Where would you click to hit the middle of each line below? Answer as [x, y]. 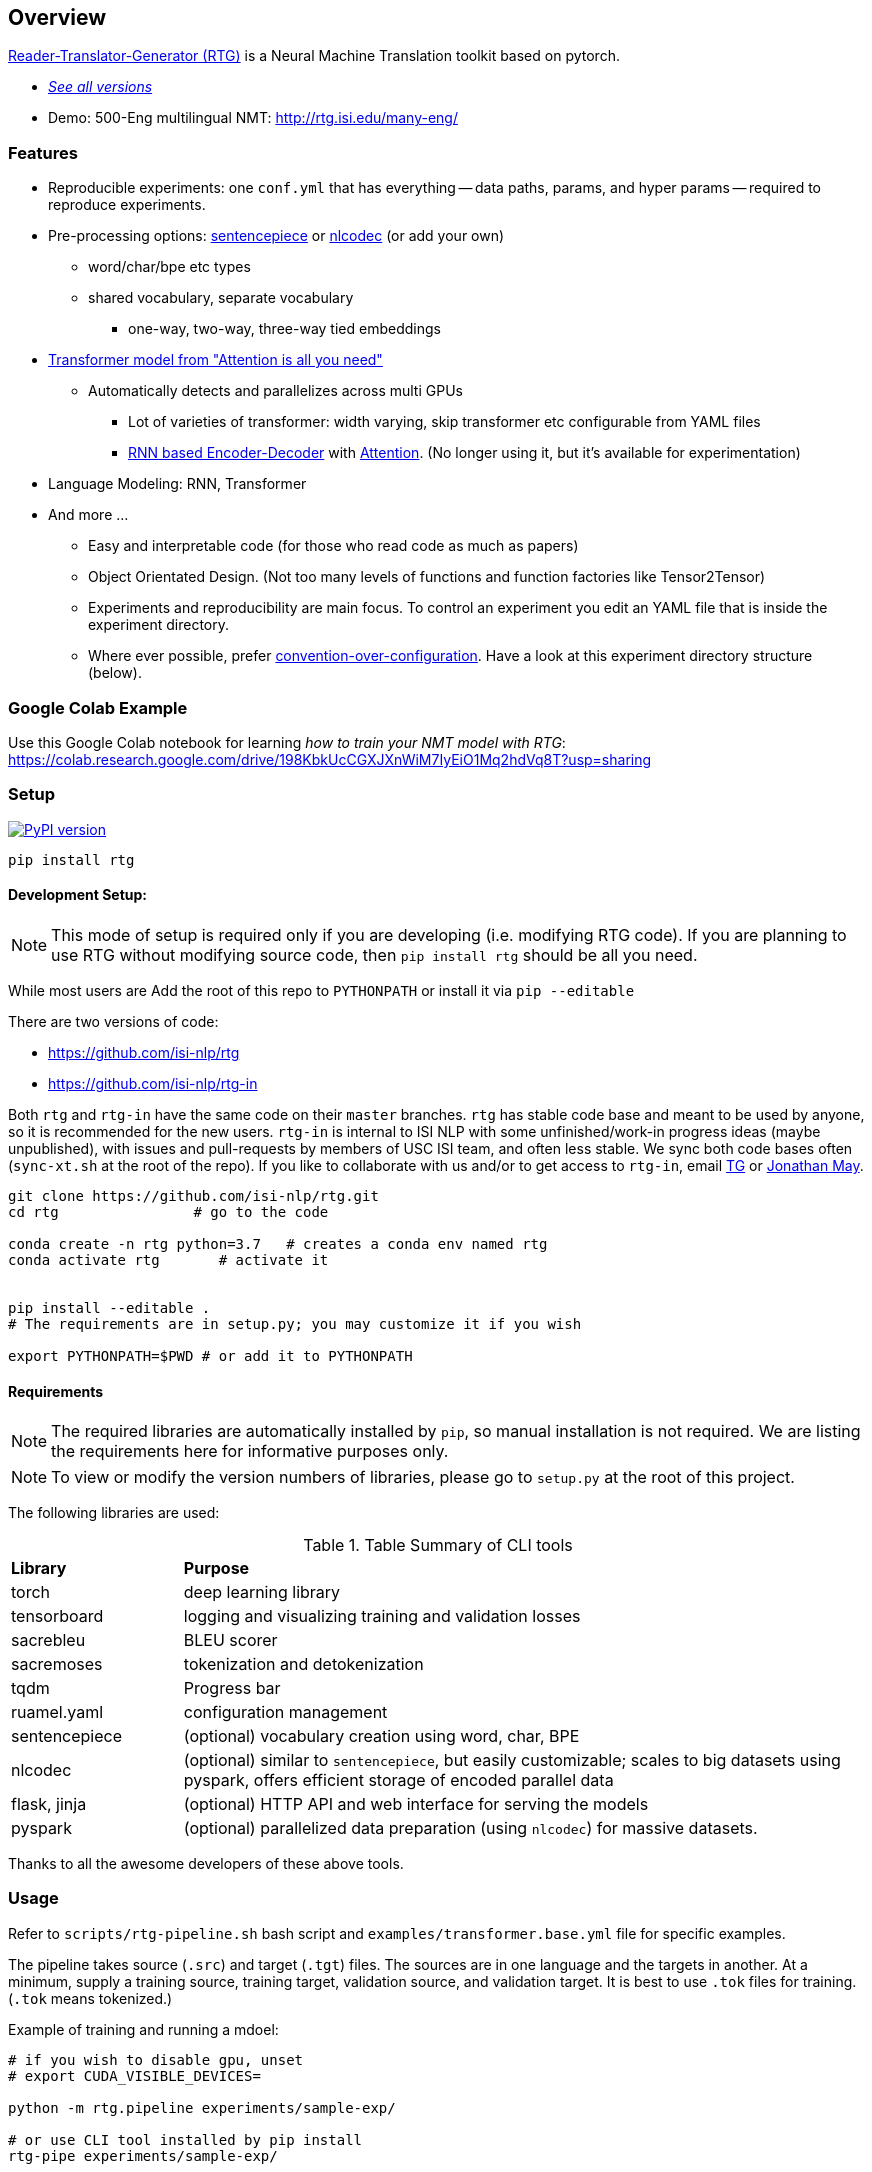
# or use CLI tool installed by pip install [185, 2139]
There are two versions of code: [113, 1021]
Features [43, 152]
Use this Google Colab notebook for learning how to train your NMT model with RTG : [287, 742]
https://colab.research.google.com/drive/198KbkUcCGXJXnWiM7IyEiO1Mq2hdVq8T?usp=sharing [330, 759]
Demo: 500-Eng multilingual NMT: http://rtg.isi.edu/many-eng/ [253, 118]
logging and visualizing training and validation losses [382, 1616]
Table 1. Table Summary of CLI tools [438, 1545]
